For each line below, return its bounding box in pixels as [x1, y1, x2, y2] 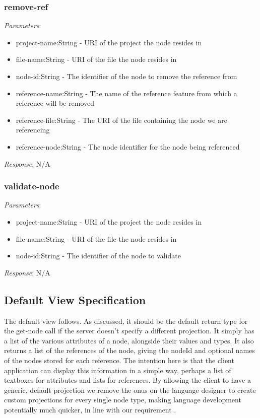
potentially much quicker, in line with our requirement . [4, 404, 176, 414]
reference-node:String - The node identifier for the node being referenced [16, 141, 240, 152]
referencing [16, 124, 50, 135]
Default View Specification [4, 292, 146, 307]
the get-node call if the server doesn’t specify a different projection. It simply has [4, 325, 254, 336]
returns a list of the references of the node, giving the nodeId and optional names [4, 345, 255, 356]
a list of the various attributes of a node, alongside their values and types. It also [4, 335, 254, 345]
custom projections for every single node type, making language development [4, 394, 241, 405]
